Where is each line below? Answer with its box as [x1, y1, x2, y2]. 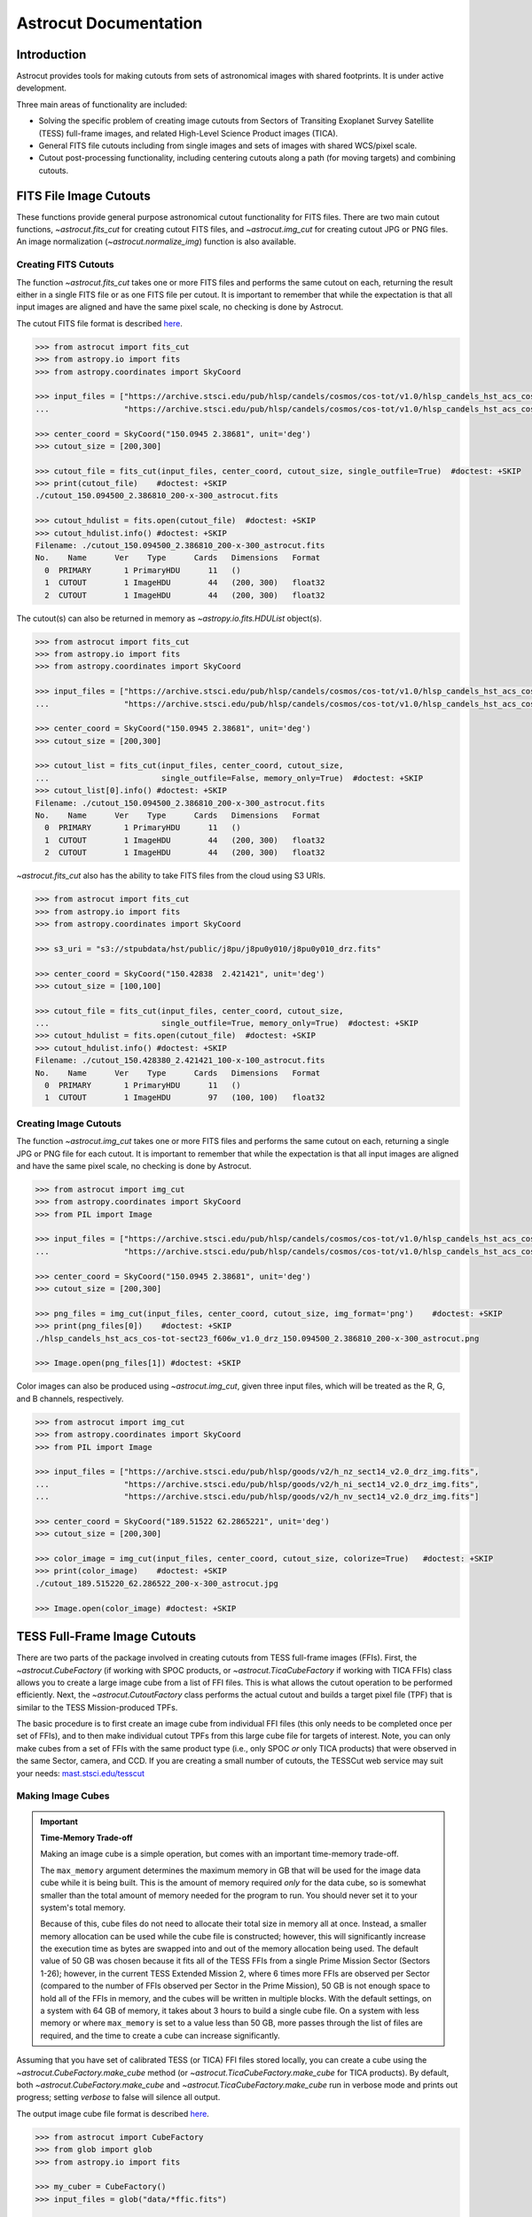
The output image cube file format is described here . [16, 2108, 210, 2119]
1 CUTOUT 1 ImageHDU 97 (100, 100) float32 [44, 1093, 325, 1103]
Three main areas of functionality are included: [16, 98, 188, 110]
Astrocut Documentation [16, 13, 203, 33]
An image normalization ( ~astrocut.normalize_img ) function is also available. [16, 236, 297, 247]
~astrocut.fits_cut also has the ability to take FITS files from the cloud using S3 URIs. [16, 870, 326, 881]
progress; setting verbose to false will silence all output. [16, 2092, 221, 2103]
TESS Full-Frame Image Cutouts [16, 1629, 197, 1644]
